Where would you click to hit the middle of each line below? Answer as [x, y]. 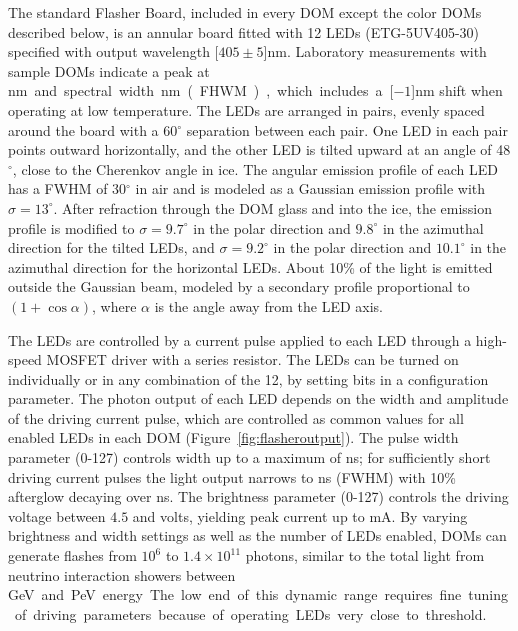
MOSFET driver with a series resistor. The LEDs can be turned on [252, 359]
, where [114, 305]
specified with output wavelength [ [113, 51]
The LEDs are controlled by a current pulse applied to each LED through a [240, 339]
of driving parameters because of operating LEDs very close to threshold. [250, 613]
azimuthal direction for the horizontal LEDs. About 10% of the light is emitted [250, 266]
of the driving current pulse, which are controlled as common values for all [236, 417]
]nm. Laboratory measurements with [375, 51]
